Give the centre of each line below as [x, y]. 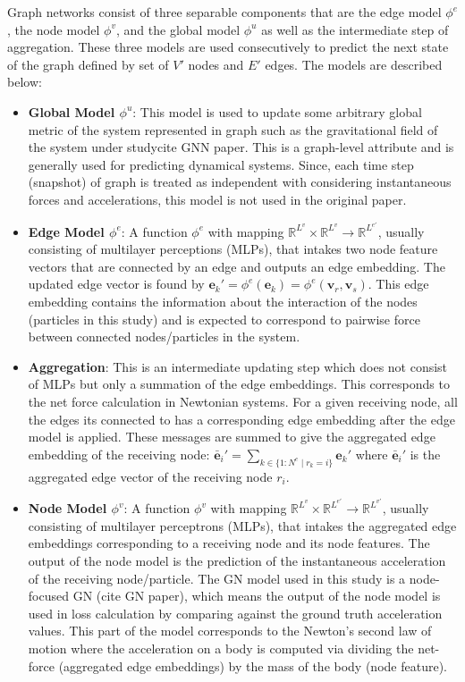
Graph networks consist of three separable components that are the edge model [224, 12]
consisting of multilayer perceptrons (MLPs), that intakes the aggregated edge [242, 525]
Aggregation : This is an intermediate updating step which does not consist [238, 366]
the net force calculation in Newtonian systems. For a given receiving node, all [243, 401]
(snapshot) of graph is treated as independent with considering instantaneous [240, 182]
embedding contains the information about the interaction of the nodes [223, 301]
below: [25, 82]
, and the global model [178, 29]
